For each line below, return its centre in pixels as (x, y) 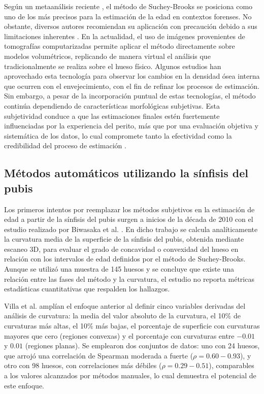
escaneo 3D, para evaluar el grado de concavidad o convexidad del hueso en (121, 249)
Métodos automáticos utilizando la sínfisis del (126, 173)
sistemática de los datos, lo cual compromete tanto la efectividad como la (118, 135)
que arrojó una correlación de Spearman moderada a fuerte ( (99, 355)
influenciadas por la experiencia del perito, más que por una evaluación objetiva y (131, 126)
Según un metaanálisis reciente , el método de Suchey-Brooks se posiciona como (128, 6)
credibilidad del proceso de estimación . (65, 145)
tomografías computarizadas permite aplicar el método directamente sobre (120, 46)
